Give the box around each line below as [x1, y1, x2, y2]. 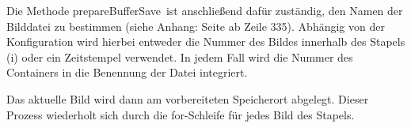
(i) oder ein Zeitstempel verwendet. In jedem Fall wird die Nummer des [6, 48, 353, 65]
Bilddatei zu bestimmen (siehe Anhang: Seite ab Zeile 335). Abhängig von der [6, 17, 385, 34]
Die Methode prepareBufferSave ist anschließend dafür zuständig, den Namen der [6, 2, 403, 18]
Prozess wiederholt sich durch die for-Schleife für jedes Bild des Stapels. [6, 106, 355, 122]
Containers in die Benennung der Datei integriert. [6, 64, 248, 81]
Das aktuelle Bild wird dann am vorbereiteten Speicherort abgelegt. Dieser [6, 90, 369, 107]
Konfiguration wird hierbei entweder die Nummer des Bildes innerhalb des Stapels [6, 33, 405, 50]
